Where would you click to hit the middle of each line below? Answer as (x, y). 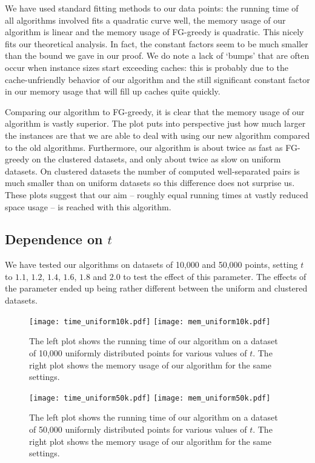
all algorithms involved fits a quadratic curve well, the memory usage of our (145, 20)
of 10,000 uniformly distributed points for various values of (138, 352)
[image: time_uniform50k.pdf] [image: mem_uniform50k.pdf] (150, 398)
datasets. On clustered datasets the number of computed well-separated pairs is (152, 171)
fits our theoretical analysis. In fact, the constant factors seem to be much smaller (157, 43)
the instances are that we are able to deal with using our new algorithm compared (157, 135)
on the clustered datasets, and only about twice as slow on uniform (156, 159)
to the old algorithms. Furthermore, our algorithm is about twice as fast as (144, 147)
